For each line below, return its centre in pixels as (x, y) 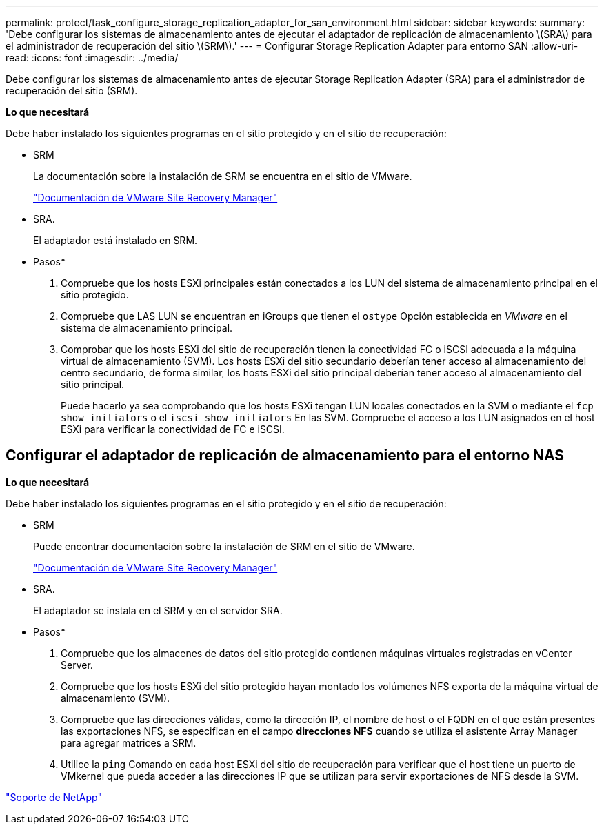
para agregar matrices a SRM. (129, 742)
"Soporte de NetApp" (54, 797)
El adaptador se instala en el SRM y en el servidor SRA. (158, 610)
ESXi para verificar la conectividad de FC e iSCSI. (173, 429)
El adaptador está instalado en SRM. (115, 240)
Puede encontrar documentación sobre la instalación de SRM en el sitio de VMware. (224, 546)
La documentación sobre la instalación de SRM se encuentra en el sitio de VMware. (223, 176)
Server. (77, 665)
